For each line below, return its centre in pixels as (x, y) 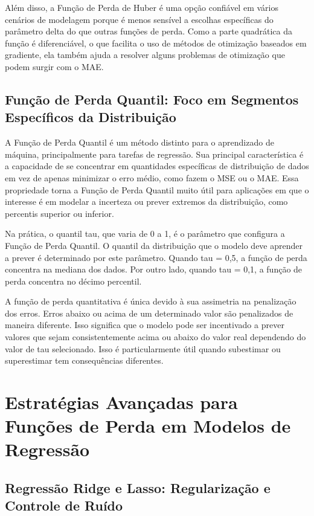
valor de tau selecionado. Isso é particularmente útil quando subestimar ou (143, 348)
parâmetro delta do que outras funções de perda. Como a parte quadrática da (149, 31)
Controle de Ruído (64, 505)
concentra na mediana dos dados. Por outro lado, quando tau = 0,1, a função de (154, 269)
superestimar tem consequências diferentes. (84, 360)
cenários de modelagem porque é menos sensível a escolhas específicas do (139, 19)
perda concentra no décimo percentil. (73, 281)
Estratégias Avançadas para (121, 402)
